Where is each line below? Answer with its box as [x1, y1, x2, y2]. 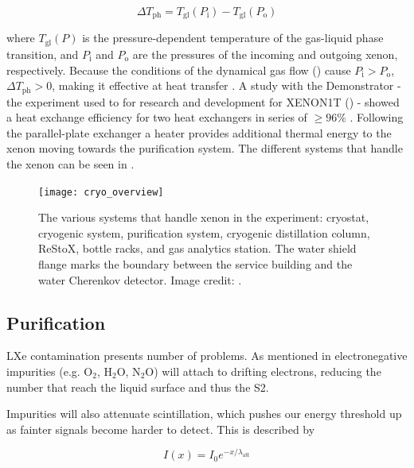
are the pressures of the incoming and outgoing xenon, [132, 45, 398, 62]
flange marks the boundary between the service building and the [38, 255, 353, 272]
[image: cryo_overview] [38, 186, 164, 198]
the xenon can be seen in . [6, 155, 135, 172]
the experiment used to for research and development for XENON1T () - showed [6, 93, 400, 110]
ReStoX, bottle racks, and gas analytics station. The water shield [38, 240, 357, 257]
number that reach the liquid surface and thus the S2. [6, 378, 269, 395]
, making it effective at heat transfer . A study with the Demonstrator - [52, 77, 401, 94]
